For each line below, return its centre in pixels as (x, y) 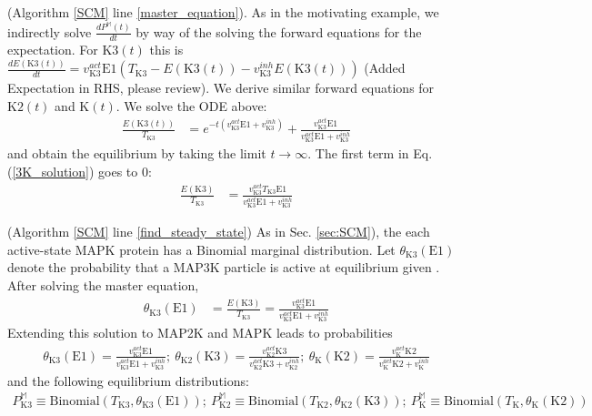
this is (166, 50)
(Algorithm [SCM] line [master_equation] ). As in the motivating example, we (223, 12)
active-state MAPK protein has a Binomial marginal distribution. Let (201, 249)
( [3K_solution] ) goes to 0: (80, 171)
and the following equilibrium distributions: (128, 380)
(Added (385, 68)
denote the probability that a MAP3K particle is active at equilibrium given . (224, 267)
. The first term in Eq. (370, 153)
